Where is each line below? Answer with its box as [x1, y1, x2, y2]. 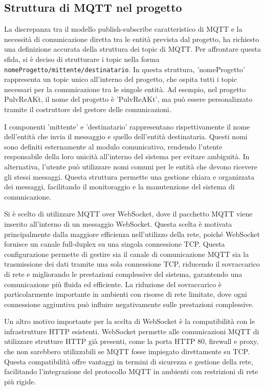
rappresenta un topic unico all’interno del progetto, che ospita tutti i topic [4, 74, 237, 84]
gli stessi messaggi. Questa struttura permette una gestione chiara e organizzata [4, 171, 255, 182]
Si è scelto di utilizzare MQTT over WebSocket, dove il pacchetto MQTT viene [4, 208, 253, 219]
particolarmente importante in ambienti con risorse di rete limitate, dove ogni [4, 289, 247, 299]
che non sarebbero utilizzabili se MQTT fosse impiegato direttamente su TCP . [4, 346, 250, 357]
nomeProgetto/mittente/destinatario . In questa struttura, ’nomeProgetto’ [4, 63, 246, 74]
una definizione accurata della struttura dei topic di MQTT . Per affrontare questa [4, 44, 261, 54]
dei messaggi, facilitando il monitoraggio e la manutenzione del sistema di [4, 181, 235, 192]
